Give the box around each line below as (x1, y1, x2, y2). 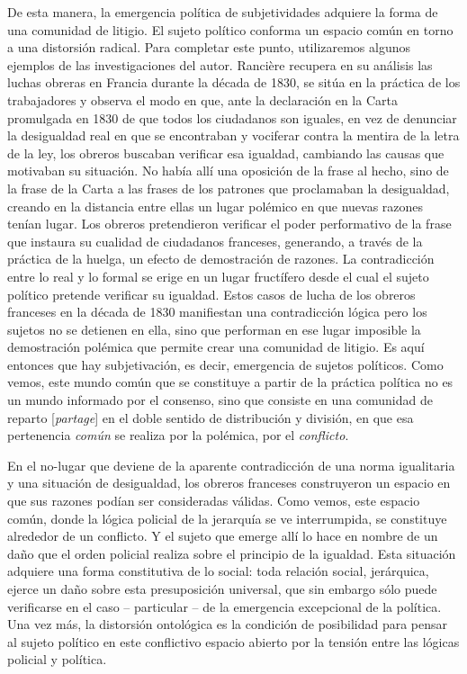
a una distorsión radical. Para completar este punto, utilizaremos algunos (7, 38, 411, 57)
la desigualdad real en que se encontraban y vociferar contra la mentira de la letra (7, 126, 460, 145)
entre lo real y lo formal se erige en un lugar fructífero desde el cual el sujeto (7, 266, 429, 285)
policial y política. (7, 650, 107, 669)
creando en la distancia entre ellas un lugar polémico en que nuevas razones (7, 196, 424, 215)
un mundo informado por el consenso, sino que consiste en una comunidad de (7, 391, 433, 409)
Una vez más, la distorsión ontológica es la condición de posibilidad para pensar (7, 615, 448, 634)
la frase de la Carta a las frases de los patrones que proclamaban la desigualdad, (7, 178, 450, 197)
